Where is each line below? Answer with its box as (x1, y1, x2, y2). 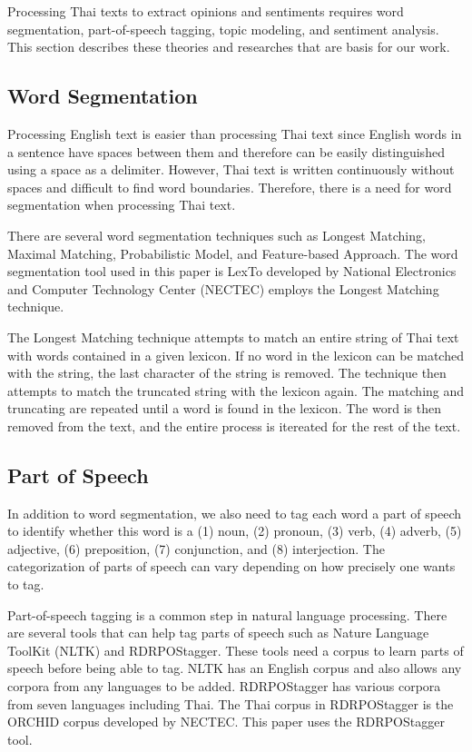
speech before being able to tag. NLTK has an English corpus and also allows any (7, 658, 462, 678)
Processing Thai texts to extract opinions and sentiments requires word (7, 2, 404, 20)
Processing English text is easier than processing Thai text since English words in (7, 124, 462, 143)
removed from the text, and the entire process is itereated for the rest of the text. (7, 416, 461, 435)
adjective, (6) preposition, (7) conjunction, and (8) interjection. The (7, 539, 385, 558)
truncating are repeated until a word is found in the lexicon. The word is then (7, 399, 441, 418)
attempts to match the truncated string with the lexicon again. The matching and (7, 381, 465, 400)
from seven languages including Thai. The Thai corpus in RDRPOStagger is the (7, 694, 454, 713)
